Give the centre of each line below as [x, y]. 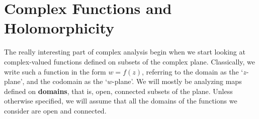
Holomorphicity [59, 28]
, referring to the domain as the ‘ [192, 71]
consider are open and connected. [55, 110]
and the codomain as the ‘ [67, 81]
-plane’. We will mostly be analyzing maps [177, 81]
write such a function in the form [55, 71]
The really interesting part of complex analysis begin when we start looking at [125, 52]
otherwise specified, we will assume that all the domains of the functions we [121, 101]
